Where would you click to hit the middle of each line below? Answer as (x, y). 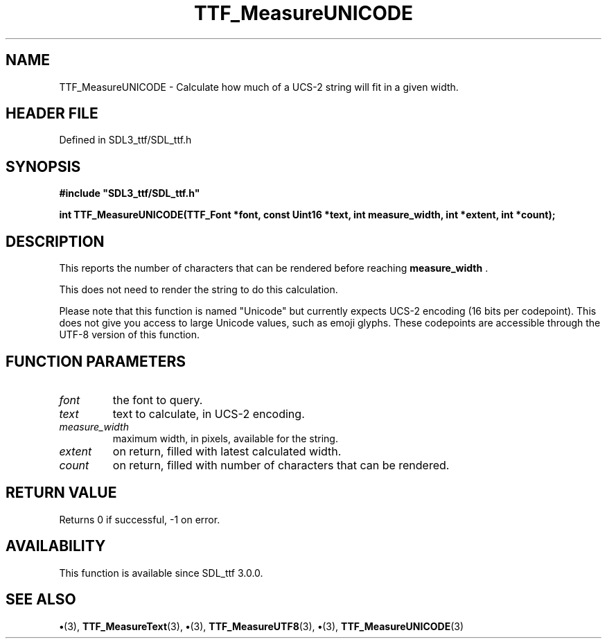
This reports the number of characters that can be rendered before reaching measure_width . (274, 268)
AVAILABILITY (56, 546)
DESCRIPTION (55, 241)
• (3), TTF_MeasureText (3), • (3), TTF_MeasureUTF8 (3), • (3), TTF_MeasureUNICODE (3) (262, 626)
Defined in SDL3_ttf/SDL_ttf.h (125, 140)
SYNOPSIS (43, 166)
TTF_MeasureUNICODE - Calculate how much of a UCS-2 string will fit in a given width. (259, 87)
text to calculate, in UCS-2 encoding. (209, 414)
